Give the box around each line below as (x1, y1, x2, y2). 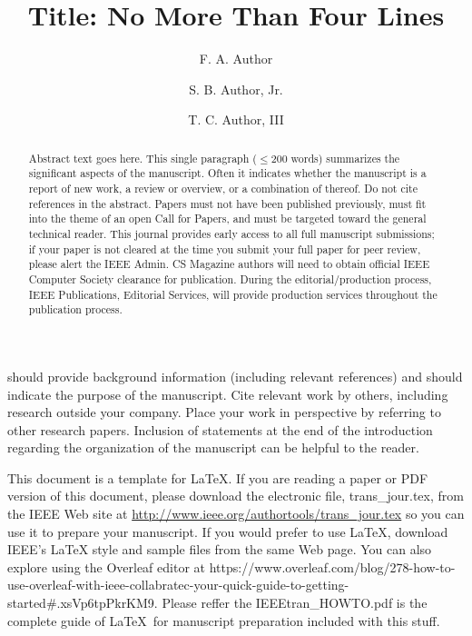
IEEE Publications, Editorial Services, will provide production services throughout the (28, 286, 438, 302)
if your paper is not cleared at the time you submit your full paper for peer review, (28, 241, 421, 256)
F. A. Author (199, 49, 273, 68)
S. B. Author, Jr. (189, 79, 283, 98)
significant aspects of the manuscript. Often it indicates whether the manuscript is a (28, 165, 427, 181)
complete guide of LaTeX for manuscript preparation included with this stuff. (7, 611, 440, 630)
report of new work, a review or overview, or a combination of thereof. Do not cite (28, 181, 418, 196)
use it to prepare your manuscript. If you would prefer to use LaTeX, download (7, 522, 448, 541)
